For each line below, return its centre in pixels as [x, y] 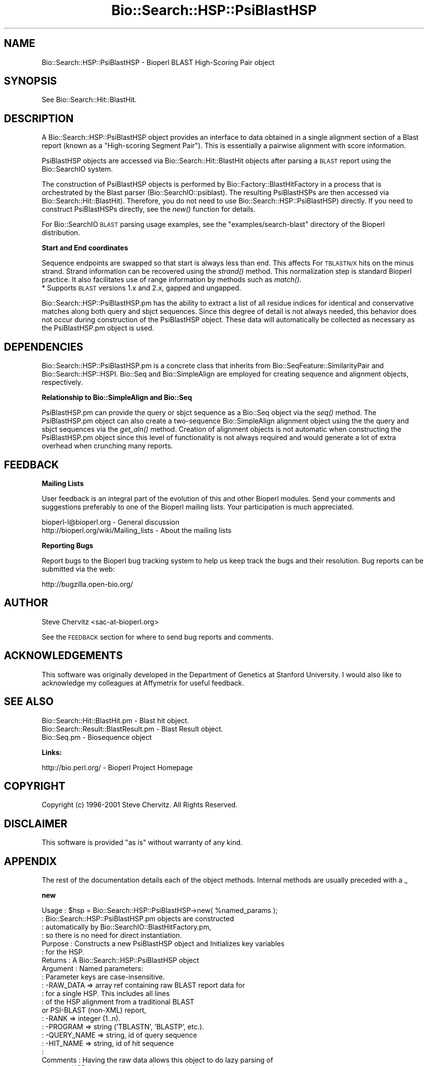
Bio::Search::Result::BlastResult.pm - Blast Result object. [132, 729]
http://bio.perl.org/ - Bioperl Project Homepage [117, 767]
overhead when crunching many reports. [107, 446]
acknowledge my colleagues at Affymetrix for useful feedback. [143, 683]
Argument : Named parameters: [92, 969]
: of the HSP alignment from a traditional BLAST [118, 1002]
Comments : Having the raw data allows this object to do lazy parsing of [157, 1060]
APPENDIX [31, 861]
